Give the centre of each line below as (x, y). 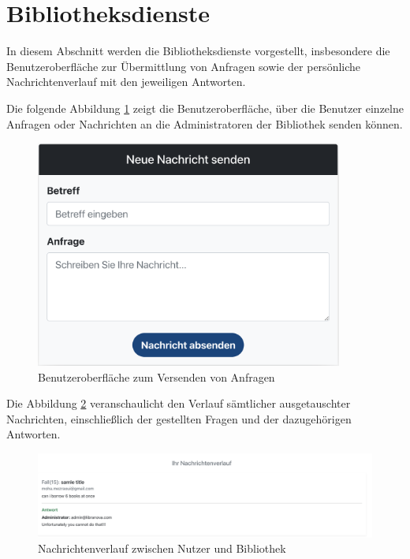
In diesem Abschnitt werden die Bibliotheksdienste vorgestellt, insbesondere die (198, 51)
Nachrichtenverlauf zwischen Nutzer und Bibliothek (162, 548)
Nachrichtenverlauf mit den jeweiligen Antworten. (126, 82)
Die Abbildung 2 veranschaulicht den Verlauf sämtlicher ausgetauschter (179, 403)
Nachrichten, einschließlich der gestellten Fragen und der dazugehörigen (179, 418)
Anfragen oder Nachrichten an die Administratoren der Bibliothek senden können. (205, 123)
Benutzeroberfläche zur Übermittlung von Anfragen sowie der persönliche (184, 66)
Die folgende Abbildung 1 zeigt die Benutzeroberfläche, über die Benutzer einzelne (205, 108)
